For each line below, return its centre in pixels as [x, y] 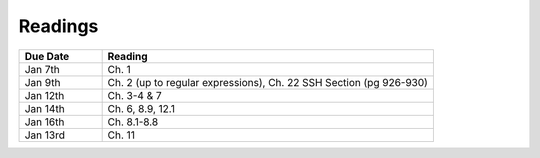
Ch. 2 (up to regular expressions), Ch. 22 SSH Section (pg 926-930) [268, 82]
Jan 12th [44, 95]
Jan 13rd [44, 135]
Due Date [47, 56]
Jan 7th [42, 69]
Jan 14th [44, 108]
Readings [58, 26]
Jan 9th [42, 82]
